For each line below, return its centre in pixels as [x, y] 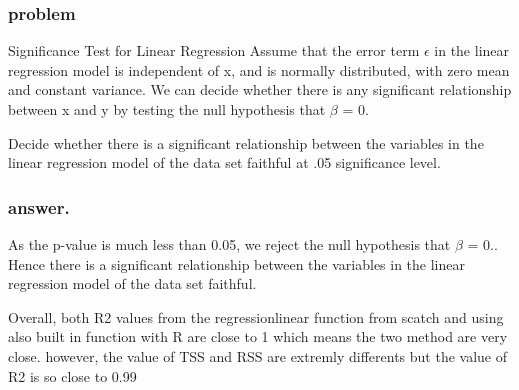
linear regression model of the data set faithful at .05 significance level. [224, 162]
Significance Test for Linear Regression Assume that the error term [214, 50]
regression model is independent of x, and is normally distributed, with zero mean [259, 69]
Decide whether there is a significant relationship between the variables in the [246, 142]
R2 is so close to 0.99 [72, 375]
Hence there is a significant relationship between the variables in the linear [237, 263]
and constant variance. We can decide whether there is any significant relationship [260, 89]
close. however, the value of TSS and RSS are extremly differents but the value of [258, 355]
